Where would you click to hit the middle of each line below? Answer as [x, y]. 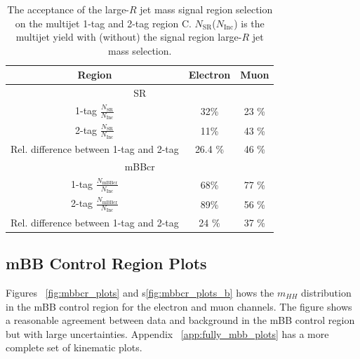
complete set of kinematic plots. [74, 347]
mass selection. [140, 50]
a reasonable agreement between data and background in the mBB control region [180, 320]
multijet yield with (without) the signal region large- [129, 37]
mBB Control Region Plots [106, 263]
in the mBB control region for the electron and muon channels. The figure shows [179, 306]
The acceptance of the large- [68, 9]
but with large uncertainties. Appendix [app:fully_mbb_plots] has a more [167, 333]
